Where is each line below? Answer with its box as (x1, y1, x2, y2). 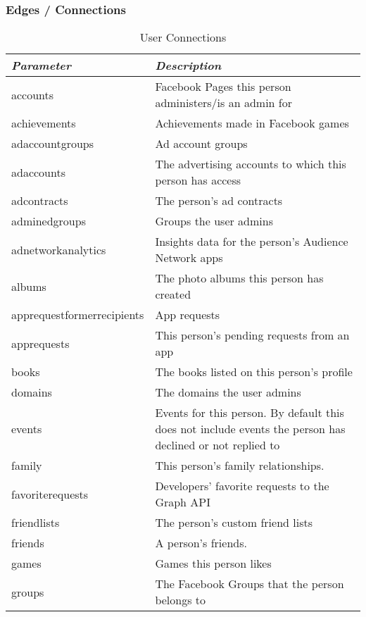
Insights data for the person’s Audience (155, 233, 348, 250)
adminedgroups (11, 213, 86, 230)
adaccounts (11, 163, 65, 180)
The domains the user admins (155, 384, 301, 401)
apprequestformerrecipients (11, 306, 144, 323)
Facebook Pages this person (155, 78, 291, 95)
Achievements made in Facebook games (155, 115, 349, 132)
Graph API (155, 494, 210, 511)
